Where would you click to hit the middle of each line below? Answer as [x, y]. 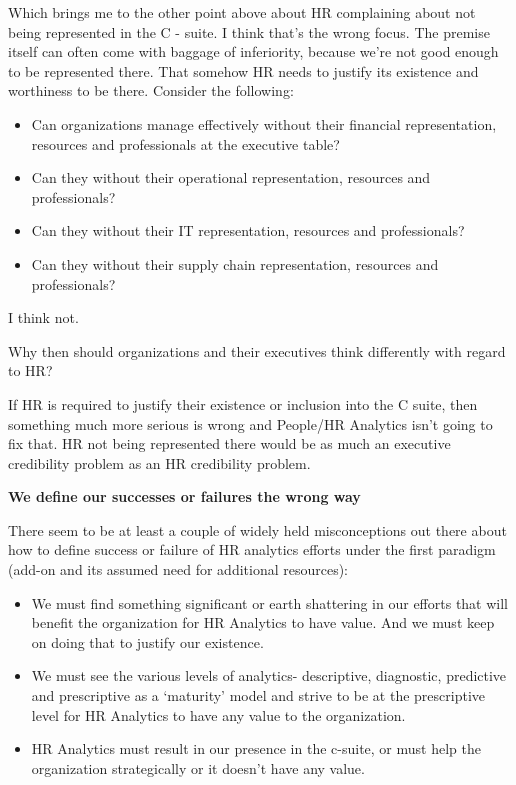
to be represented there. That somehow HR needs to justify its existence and [243, 70]
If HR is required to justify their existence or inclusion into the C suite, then [243, 403]
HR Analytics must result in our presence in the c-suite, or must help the [256, 748]
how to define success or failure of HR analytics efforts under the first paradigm [252, 549]
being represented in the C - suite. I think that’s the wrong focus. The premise [249, 31]
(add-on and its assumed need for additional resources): [178, 569]
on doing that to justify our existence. [147, 641]
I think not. [43, 317]
